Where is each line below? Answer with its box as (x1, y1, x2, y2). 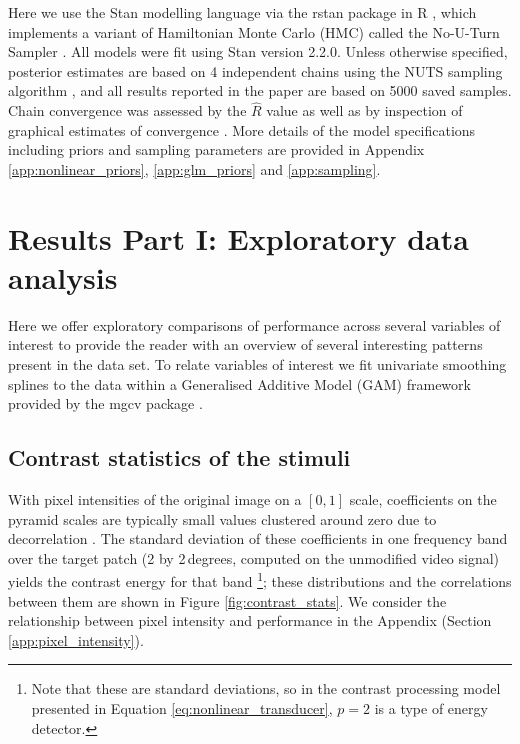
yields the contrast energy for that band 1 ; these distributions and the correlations (8, 568, 512, 592)
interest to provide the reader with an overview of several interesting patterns (8, 334, 483, 355)
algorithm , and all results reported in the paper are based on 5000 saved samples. (8, 80, 512, 101)
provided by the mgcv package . (8, 393, 203, 414)
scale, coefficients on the (349, 489, 497, 510)
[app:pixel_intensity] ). (8, 629, 144, 650)
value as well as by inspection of (266, 100, 463, 121)
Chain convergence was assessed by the (8, 100, 247, 121)
